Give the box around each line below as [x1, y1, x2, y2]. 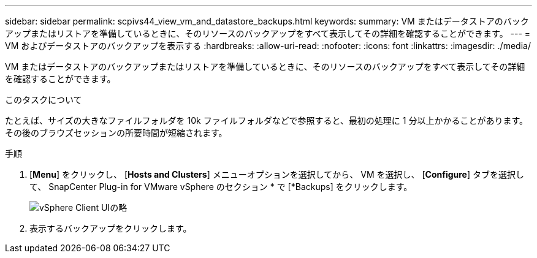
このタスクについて [5, 94, 82, 105]
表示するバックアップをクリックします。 [29, 223, 192, 233]
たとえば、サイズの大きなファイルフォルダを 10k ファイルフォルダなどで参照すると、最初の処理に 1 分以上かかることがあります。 [5, 115, 528, 126]
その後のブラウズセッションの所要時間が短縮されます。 [5, 127, 227, 138]
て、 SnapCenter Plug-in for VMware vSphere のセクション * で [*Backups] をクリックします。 [29, 181, 413, 192]
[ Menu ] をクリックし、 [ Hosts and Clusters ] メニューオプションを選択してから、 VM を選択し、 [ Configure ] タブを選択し [29, 169, 524, 180]
